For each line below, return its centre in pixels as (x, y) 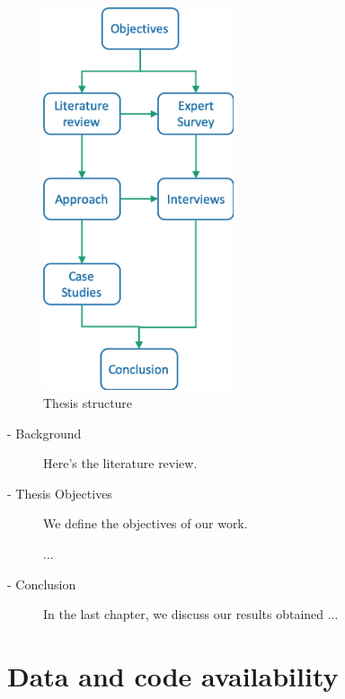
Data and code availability (173, 676)
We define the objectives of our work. (146, 523)
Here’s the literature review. (120, 463)
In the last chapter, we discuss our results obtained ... (191, 614)
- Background (44, 433)
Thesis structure (88, 403)
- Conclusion (42, 584)
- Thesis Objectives (60, 493)
